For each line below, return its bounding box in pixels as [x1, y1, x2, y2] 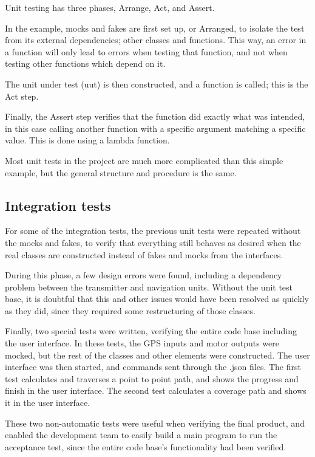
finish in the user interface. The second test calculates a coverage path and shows [5, 384, 307, 397]
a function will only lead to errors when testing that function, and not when [5, 45, 288, 58]
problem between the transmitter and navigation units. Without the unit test [5, 280, 293, 293]
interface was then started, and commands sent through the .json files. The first [5, 360, 301, 373]
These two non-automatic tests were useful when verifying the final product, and [5, 416, 305, 429]
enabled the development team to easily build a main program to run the [5, 428, 277, 441]
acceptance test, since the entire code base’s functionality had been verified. [5, 440, 286, 453]
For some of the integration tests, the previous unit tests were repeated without [5, 224, 301, 237]
